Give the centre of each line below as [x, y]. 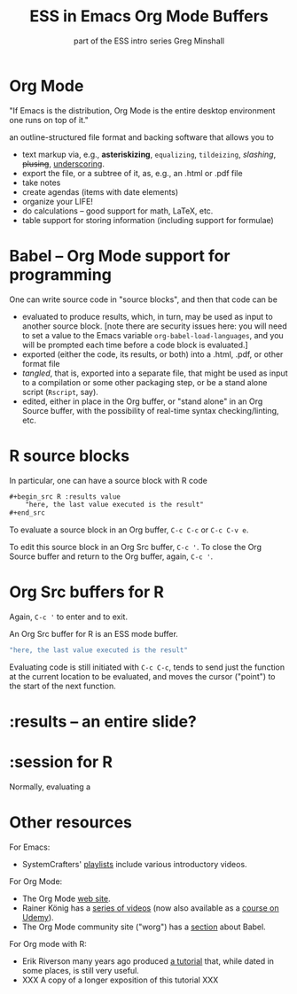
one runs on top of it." [49, 120]
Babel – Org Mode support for [120, 256]
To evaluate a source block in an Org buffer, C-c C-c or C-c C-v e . [129, 530]
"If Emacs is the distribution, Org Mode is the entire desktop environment [142, 110]
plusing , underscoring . [63, 163]
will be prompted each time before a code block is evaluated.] [135, 345]
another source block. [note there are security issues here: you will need [155, 326]
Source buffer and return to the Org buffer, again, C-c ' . [111, 556]
